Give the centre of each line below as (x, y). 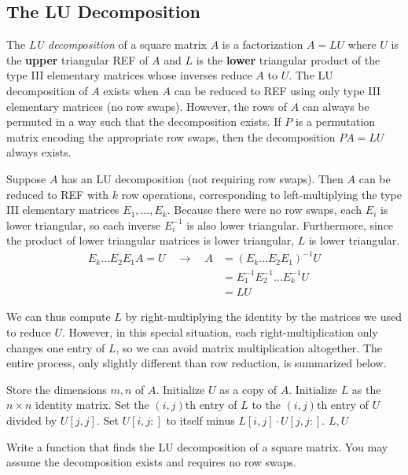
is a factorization (263, 44)
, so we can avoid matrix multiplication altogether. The (249, 347)
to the (266, 405)
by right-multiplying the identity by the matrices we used (263, 317)
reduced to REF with (58, 194)
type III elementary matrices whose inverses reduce (129, 75)
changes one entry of (56, 347)
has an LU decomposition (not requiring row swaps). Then (202, 178)
